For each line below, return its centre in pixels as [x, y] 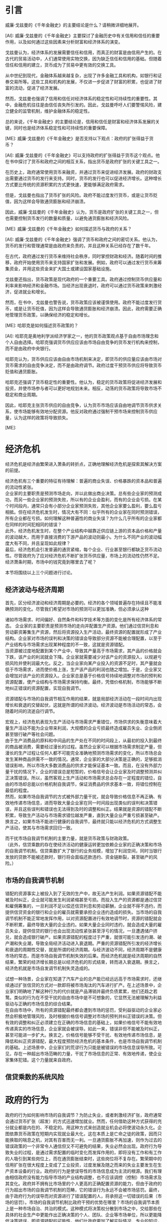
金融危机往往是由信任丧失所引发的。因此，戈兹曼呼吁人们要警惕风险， [85, 105]
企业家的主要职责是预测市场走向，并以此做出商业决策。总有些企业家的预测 [81, 493]
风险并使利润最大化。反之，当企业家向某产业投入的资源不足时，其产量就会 [85, 663]
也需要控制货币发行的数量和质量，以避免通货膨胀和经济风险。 [68, 218]
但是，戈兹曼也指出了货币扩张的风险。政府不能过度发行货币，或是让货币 [79, 195]
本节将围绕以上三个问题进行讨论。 [40, 572]
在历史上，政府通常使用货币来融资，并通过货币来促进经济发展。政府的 [77, 172]
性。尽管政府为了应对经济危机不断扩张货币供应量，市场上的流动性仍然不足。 [83, 555]
